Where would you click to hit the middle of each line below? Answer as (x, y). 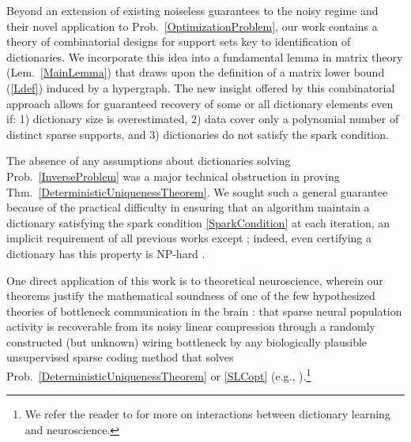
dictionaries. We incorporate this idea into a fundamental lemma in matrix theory (205, 56)
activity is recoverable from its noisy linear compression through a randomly (191, 326)
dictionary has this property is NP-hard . (106, 253)
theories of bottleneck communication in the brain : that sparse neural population (204, 311)
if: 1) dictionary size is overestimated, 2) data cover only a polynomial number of (203, 119)
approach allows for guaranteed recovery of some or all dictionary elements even (200, 103)
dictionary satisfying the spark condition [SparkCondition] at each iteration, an (198, 222)
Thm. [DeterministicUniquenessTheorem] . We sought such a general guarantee (197, 191)
